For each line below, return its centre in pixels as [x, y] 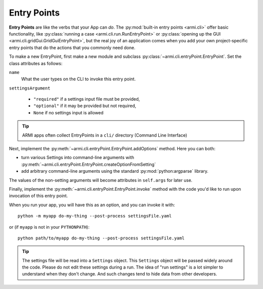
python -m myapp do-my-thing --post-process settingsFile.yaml [95, 216]
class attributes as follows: [36, 63]
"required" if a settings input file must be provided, [87, 99]
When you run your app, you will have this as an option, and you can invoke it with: [92, 205]
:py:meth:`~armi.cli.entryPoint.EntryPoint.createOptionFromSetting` [88, 164]
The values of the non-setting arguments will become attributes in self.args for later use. [101, 180]
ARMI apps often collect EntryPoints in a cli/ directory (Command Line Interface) [105, 135]
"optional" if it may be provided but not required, [85, 106]
